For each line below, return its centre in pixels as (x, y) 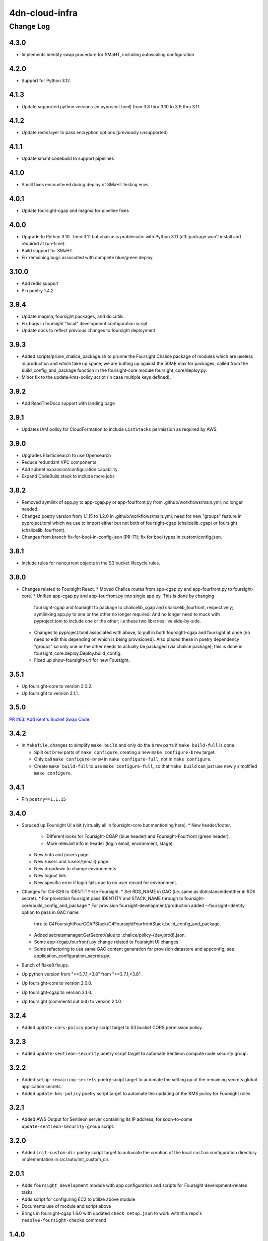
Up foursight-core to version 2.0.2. (57, 686)
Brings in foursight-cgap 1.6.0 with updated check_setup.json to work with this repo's (112, 1213)
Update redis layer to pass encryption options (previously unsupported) (95, 133)
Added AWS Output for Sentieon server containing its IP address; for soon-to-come (107, 1119)
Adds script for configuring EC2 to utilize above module (78, 1199)
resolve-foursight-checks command (64, 1220)
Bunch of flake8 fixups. (45, 965)
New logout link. (51, 876)
